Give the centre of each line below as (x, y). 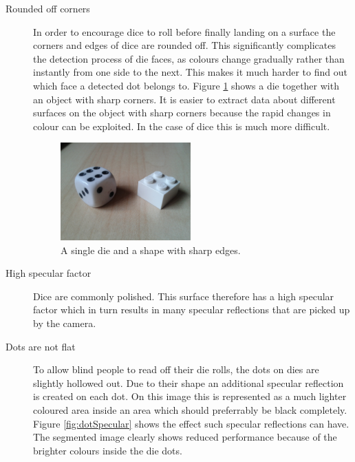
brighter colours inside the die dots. (108, 450)
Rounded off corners (48, 8)
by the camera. (65, 323)
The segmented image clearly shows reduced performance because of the (185, 437)
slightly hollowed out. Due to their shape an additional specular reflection (189, 382)
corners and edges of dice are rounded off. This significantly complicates (184, 45)
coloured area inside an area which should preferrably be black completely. (190, 410)
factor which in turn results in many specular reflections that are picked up (192, 309)
